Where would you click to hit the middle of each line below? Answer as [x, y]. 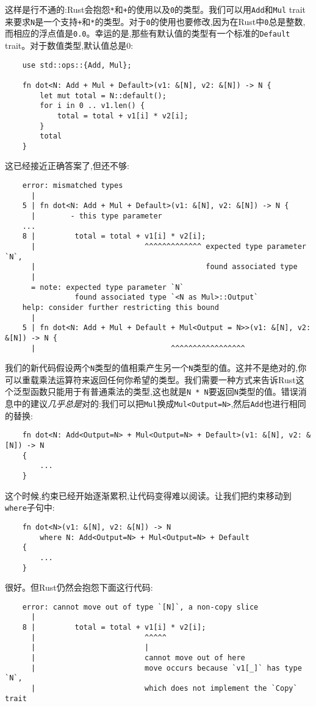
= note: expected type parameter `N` [107, 287]
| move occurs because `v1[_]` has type [166, 668]
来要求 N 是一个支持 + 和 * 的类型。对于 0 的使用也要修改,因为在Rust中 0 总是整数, [155, 21]
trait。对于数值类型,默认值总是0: [69, 45]
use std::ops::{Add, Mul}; [77, 65]
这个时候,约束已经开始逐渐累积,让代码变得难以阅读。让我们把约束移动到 [148, 495]
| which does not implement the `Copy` [164, 689]
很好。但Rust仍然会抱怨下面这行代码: [79, 587]
